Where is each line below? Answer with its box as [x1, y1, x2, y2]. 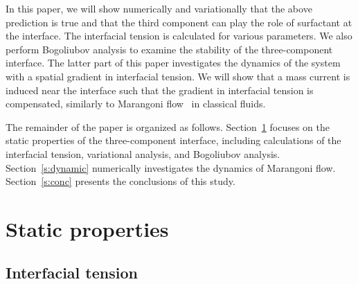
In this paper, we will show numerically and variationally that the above [6, 1, 312, 15]
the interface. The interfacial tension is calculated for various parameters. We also [6, 28, 352, 43]
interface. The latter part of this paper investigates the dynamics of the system [6, 55, 341, 70]
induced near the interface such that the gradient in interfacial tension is [6, 82, 314, 97]
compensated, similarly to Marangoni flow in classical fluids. [6, 96, 266, 111]
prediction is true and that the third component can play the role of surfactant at [6, 15, 352, 29]
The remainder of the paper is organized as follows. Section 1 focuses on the [6, 119, 330, 134]
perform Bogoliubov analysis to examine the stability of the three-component [6, 42, 333, 56]
